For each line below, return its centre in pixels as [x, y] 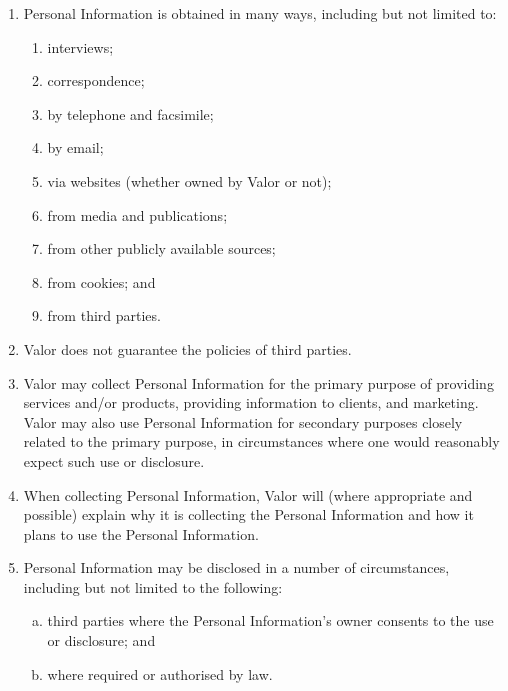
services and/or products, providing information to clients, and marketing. [251, 402]
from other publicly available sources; [161, 248]
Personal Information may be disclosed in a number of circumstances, [236, 567]
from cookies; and [101, 281]
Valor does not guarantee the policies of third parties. [187, 348]
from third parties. [104, 315]
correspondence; [96, 80]
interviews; [80, 46]
